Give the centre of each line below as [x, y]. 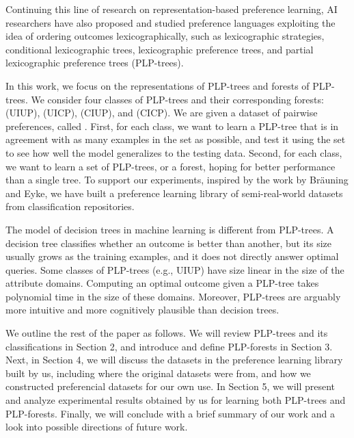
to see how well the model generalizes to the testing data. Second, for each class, [174, 152]
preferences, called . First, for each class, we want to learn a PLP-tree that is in [172, 126]
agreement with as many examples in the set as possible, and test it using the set [176, 139]
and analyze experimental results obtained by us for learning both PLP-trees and [176, 400]
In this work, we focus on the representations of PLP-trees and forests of [158, 85]
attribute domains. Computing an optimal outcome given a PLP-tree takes [162, 283]
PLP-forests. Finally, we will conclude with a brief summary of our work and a [170, 413]
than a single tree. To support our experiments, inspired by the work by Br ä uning [177, 180]
